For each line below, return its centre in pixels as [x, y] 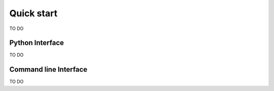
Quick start [33, 13]
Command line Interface [48, 69]
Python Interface [37, 43]
